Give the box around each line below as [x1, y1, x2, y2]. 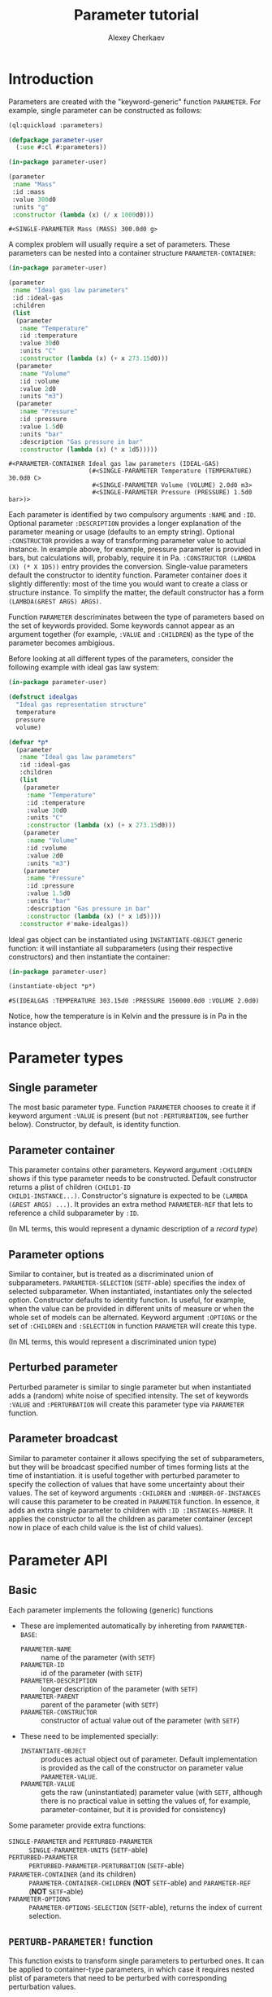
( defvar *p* [8, 738, 49, 746]
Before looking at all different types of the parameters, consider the [8, 654, 234, 664]
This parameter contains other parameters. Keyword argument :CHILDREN [8, 1165, 253, 1174]
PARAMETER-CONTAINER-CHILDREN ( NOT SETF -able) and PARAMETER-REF [28, 1877, 252, 1887]
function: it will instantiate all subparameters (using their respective [8, 943, 233, 953]
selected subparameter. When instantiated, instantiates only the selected [8, 1286, 253, 1296]
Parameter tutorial [73, 6, 200, 24]
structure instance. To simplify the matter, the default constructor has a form [8, 588, 265, 598]
